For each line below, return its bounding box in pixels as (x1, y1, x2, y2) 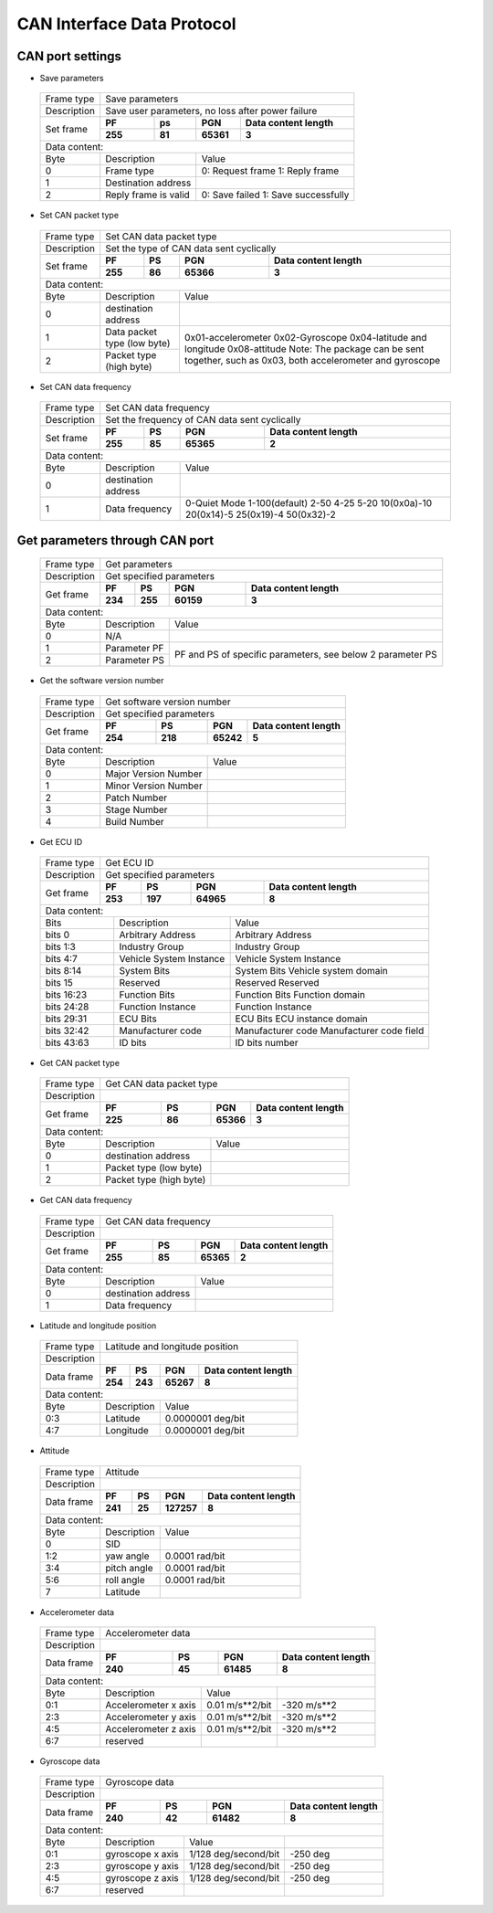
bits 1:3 (45, 941, 77, 954)
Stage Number (105, 803, 168, 816)
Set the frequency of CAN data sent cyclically (105, 414, 301, 427)
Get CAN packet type (39, 1058, 121, 1069)
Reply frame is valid (105, 188, 191, 201)
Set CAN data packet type (105, 229, 217, 242)
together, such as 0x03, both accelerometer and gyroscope (184, 354, 441, 367)
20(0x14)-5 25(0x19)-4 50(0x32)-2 (184, 508, 337, 521)
